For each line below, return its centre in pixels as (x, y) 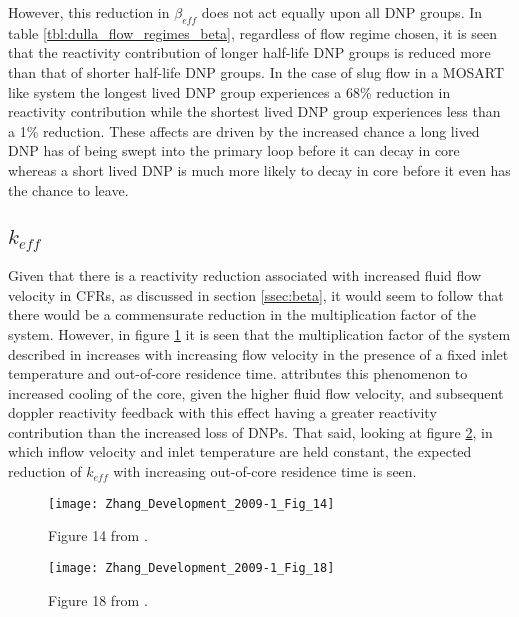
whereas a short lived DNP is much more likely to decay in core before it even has (259, 169)
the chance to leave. (68, 189)
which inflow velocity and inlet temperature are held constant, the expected (240, 451)
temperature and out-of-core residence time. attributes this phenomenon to (238, 373)
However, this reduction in (89, 12)
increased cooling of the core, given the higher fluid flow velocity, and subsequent (256, 392)
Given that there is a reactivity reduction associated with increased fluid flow (245, 275)
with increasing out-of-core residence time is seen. (265, 471)
